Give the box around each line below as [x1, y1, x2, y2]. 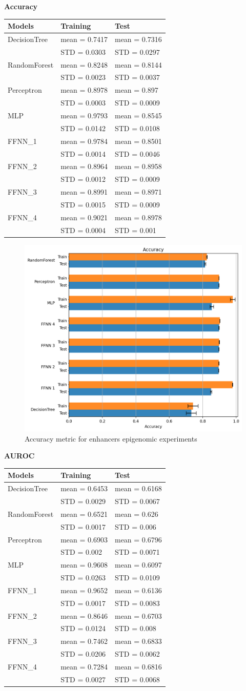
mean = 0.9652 [60, 584, 108, 595]
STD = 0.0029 [60, 496, 106, 507]
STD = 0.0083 [114, 597, 160, 608]
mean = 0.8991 [60, 186, 108, 197]
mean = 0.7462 [60, 636, 108, 646]
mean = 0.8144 [114, 59, 162, 70]
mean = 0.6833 [114, 636, 162, 646]
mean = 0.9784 [60, 135, 108, 146]
